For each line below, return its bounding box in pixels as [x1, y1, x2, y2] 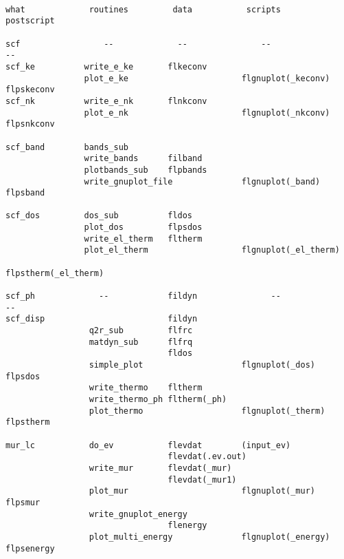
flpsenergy [5, 543, 55, 553]
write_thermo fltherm [89, 383, 203, 393]
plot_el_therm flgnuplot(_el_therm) [84, 245, 340, 255]
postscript [5, 16, 55, 26]
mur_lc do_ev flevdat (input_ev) [5, 440, 291, 450]
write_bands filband [84, 154, 203, 164]
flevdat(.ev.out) [168, 452, 246, 462]
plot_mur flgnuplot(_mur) [89, 486, 316, 496]
